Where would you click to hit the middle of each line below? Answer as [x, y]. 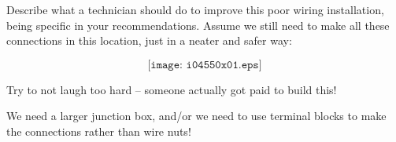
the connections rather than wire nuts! [99, 131]
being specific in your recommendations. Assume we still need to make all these [198, 25]
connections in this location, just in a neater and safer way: [149, 40]
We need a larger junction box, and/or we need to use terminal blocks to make [196, 116]
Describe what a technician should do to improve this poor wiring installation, [195, 9]
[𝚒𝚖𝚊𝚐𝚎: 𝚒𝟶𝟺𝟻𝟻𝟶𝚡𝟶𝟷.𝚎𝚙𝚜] [205, 65]
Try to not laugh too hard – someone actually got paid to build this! [172, 89]
